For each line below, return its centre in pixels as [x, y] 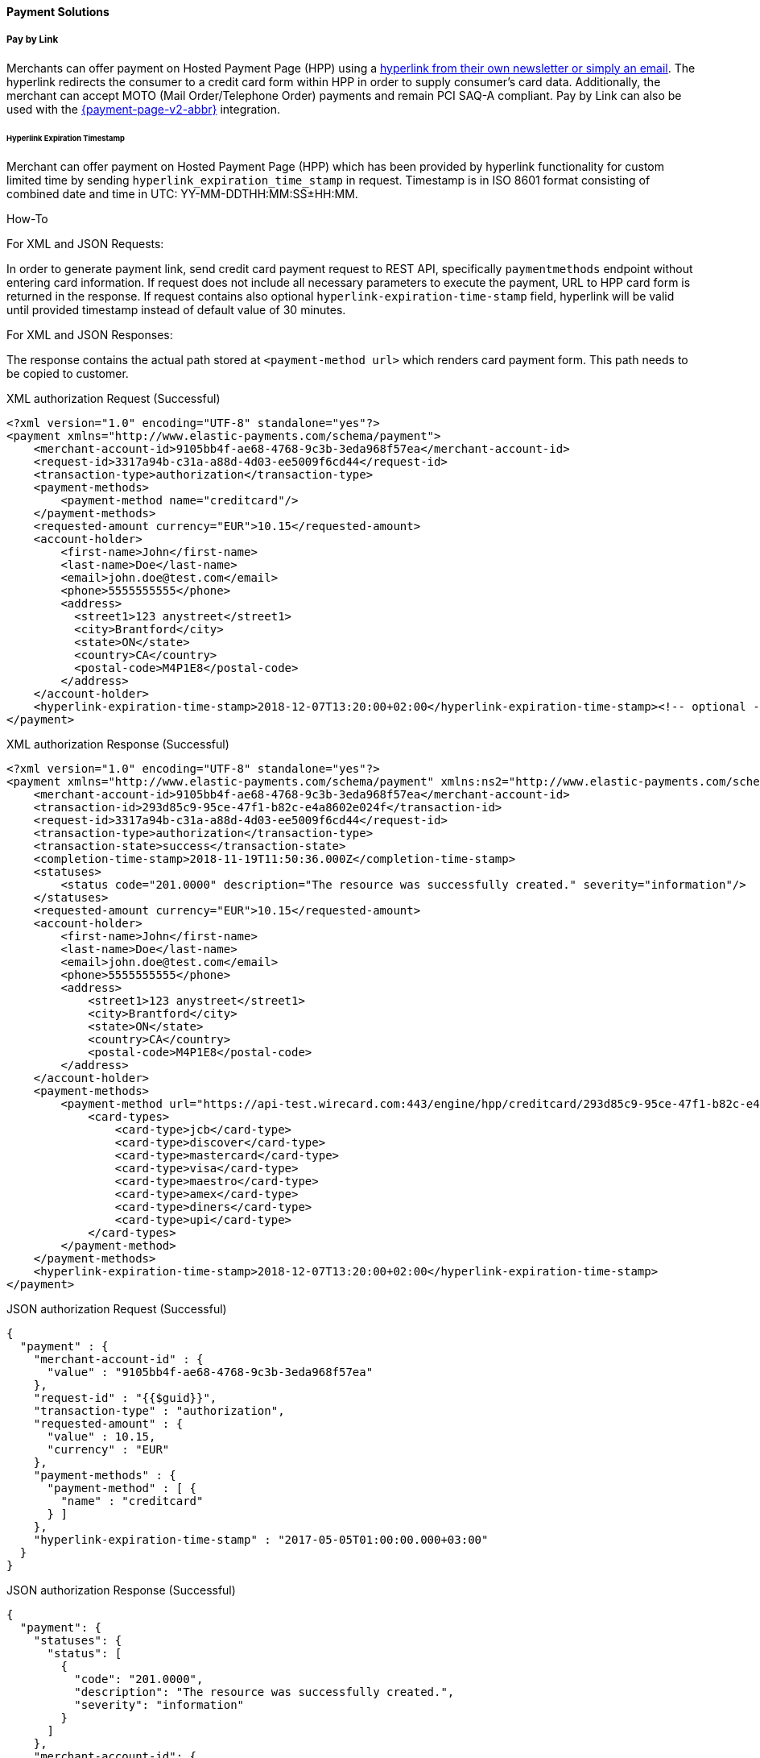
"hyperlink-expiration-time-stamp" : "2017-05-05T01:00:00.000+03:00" [261, 1540]
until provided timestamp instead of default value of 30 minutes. [176, 310]
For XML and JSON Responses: [90, 335]
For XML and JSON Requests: [85, 244]
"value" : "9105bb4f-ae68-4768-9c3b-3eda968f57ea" [210, 1372]
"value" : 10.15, [101, 1437]
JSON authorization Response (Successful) [121, 1590]
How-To [27, 219]
